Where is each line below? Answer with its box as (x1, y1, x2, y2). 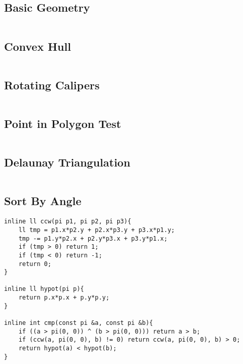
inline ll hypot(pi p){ (4, 285, 84, 293)
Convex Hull (4, 38, 71, 54)
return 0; (18, 260, 52, 268)
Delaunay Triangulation (4, 154, 130, 170)
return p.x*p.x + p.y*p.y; (18, 294, 110, 302)
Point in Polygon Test (4, 116, 121, 131)
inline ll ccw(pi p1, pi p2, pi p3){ (4, 218, 131, 225)
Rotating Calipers (4, 77, 100, 92)
